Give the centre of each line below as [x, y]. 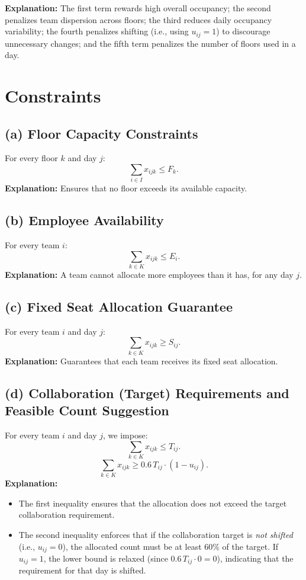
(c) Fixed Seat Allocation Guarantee [119, 307]
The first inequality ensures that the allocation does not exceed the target [153, 503]
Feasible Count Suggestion [87, 410]
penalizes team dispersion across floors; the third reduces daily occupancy [138, 19]
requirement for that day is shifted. [82, 570]
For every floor [31, 158]
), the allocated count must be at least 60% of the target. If [170, 546]
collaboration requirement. [67, 515]
